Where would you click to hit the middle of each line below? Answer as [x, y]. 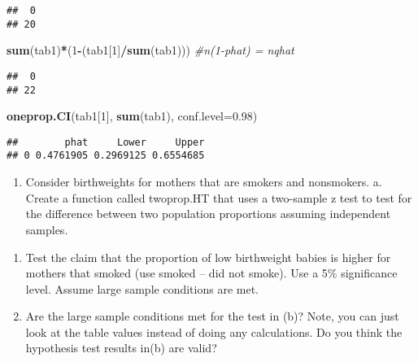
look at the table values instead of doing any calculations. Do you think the [214, 331]
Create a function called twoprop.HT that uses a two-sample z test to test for [219, 197]
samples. [47, 229]
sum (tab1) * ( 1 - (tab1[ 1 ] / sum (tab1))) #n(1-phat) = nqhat [150, 50]
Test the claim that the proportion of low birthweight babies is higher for [208, 257]
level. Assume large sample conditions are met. [142, 288]
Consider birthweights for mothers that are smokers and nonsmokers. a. [204, 182]
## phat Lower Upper [106, 142]
